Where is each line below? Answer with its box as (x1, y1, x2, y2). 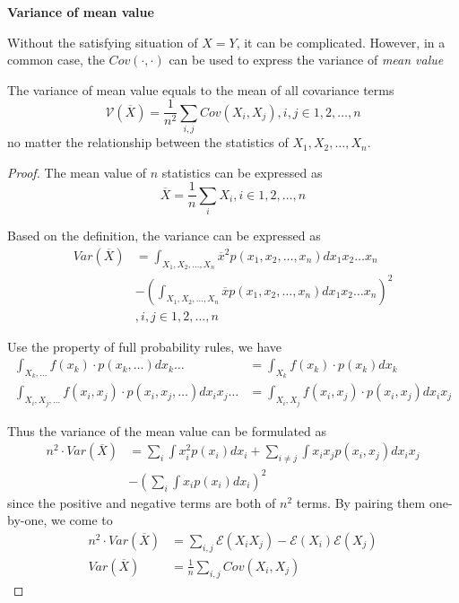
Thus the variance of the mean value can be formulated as (7, 421, 327, 440)
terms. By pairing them (296, 493, 426, 511)
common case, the (7, 50, 105, 69)
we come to (50, 511, 113, 529)
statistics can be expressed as (161, 162, 323, 181)
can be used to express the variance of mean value (169, 50, 444, 69)
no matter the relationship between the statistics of (7, 133, 289, 152)
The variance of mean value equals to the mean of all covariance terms (7, 80, 394, 99)
